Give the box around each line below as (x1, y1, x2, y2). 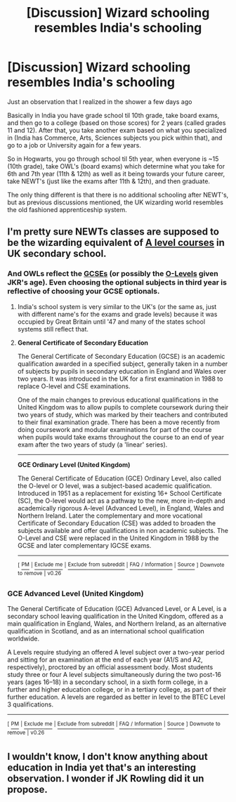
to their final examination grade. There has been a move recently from (17, 418, 220, 426)
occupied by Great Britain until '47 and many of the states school (17, 317, 206, 326)
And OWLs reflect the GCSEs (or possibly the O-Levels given (7, 269, 219, 279)
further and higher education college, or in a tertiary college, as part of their (7, 685, 227, 694)
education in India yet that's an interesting (7, 761, 197, 773)
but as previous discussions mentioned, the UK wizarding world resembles (7, 198, 223, 206)
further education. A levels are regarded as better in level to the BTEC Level (7, 693, 226, 702)
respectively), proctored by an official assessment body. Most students (7, 663, 214, 671)
